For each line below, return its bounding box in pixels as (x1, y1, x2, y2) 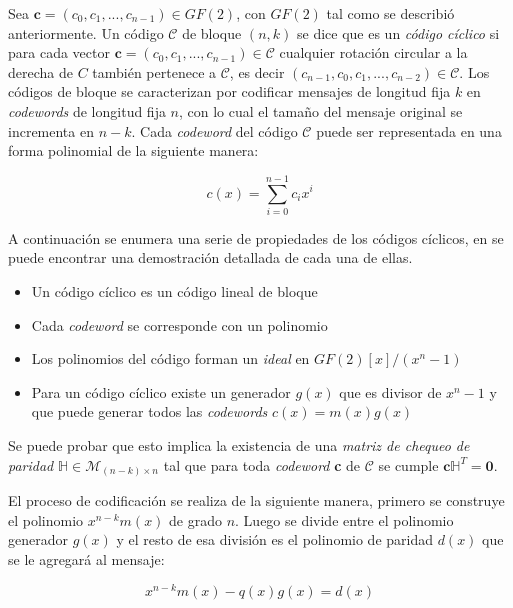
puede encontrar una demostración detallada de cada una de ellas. (8, 247, 413, 268)
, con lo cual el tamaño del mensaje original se (179, 100, 463, 121)
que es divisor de (339, 381, 442, 402)
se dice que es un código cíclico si (296, 22, 500, 43)
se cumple (378, 454, 439, 475)
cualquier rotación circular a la (279, 42, 468, 63)
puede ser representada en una (316, 120, 502, 141)
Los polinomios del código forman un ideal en (31, 348, 310, 369)
